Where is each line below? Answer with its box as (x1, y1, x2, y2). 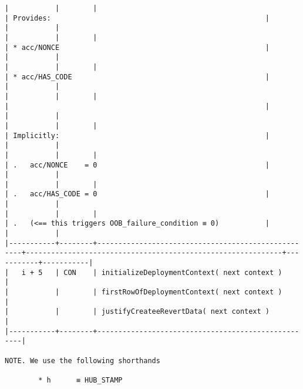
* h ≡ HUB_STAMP (38, 375, 123, 384)
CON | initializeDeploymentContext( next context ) (63, 268, 282, 277)
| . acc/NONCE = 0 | (5, 160, 270, 169)
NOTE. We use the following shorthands (5, 356, 160, 365)
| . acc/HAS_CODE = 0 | (5, 190, 270, 199)
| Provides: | (5, 14, 270, 22)
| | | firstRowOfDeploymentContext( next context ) (5, 288, 282, 297)
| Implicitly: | (5, 131, 270, 140)
